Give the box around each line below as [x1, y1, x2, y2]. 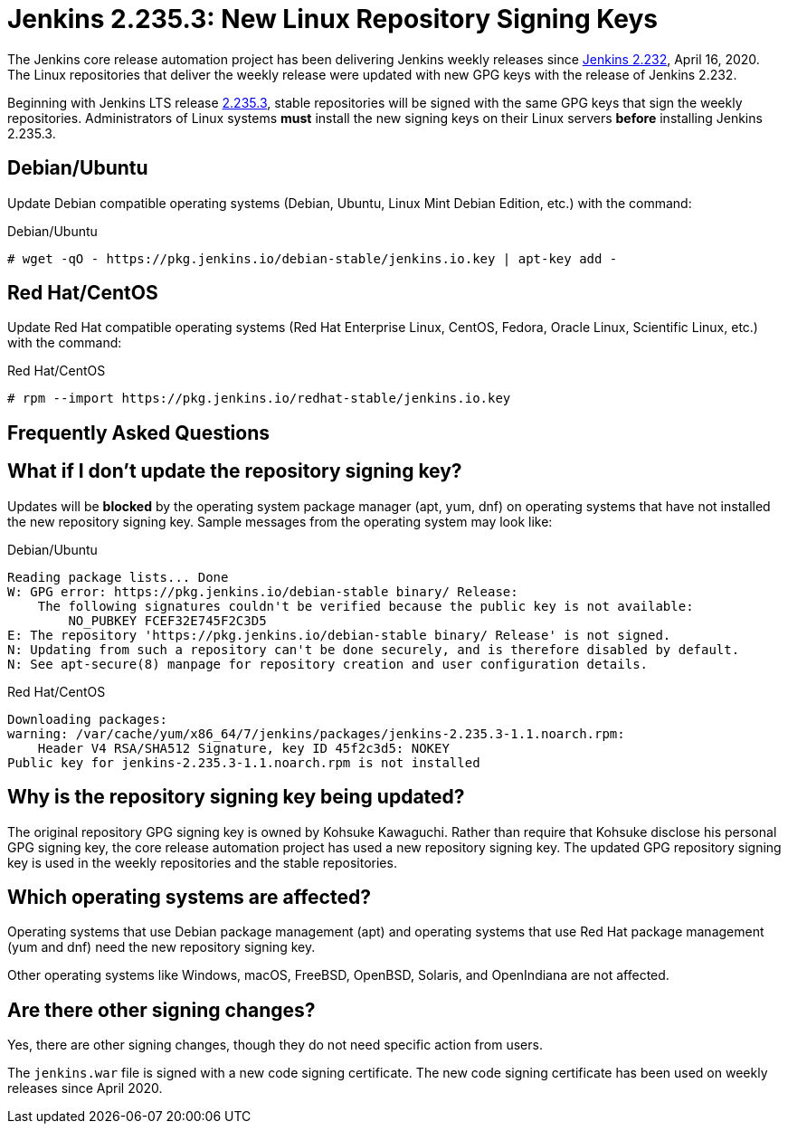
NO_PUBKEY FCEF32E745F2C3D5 [68, 613, 267, 628]
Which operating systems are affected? [7, 885, 371, 908]
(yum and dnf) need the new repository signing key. [7, 939, 316, 955]
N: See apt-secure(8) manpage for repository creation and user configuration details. [7, 656, 649, 671]
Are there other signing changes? [7, 998, 316, 1022]
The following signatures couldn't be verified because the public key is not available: [37, 598, 694, 613]
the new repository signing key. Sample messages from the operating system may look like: [7, 513, 553, 529]
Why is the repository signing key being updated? [7, 785, 465, 809]
